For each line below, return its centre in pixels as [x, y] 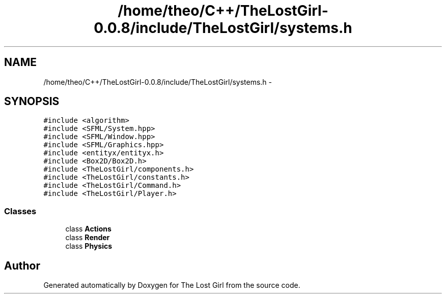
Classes [20, 211]
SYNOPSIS [32, 102]
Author [22, 266]
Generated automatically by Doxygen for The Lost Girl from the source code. [172, 285]
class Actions [88, 229]
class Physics [89, 246]
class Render [88, 238]
